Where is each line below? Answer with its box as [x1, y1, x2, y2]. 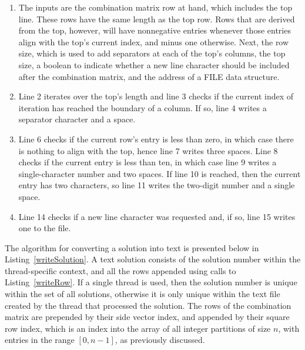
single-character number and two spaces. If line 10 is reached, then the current [18, 167, 301, 179]
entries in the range [5, 334, 75, 346]
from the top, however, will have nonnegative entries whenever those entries [18, 24, 291, 36]
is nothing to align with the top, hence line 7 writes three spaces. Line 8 [18, 144, 278, 156]
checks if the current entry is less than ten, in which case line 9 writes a [18, 156, 277, 168]
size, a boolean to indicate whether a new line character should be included [18, 58, 290, 71]
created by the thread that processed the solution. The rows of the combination [5, 299, 291, 311]
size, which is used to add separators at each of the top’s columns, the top [18, 47, 286, 59]
